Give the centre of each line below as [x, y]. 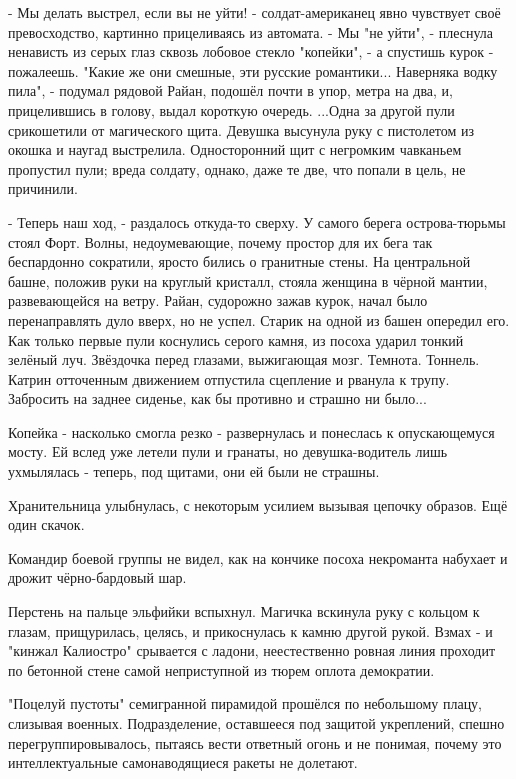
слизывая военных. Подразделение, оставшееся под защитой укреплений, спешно [256, 723]
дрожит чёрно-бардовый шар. [97, 577]
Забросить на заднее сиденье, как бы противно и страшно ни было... [217, 398]
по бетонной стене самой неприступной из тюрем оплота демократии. [221, 669]
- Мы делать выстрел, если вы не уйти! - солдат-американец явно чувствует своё [254, 12]
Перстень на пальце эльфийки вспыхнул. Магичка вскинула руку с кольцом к [244, 611]
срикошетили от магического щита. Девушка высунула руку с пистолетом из [241, 129]
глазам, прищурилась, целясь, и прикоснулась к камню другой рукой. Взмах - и [250, 630]
